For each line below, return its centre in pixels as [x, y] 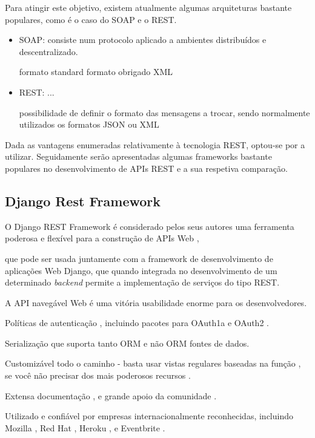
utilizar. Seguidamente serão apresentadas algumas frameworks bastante [138, 156]
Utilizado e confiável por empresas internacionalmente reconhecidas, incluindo [149, 416]
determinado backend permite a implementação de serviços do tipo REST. [142, 282]
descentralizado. [48, 51]
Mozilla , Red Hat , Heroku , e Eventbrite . [85, 427]
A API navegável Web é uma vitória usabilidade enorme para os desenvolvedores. [156, 302]
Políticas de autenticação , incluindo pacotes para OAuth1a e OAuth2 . [137, 323]
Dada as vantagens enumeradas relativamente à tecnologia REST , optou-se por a [155, 144]
